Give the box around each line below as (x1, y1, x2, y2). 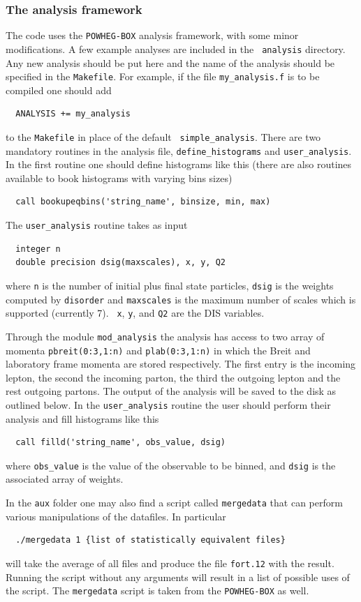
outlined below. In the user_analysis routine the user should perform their (6, 397, 331, 412)
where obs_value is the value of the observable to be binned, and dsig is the (6, 458, 336, 472)
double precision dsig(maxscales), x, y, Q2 (15, 257, 226, 268)
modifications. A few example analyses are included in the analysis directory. (6, 41, 346, 56)
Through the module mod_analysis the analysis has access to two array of (6, 329, 325, 343)
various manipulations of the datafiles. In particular (6, 509, 226, 523)
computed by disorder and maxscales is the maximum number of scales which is (6, 292, 356, 306)
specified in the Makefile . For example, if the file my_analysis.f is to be (6, 69, 320, 84)
